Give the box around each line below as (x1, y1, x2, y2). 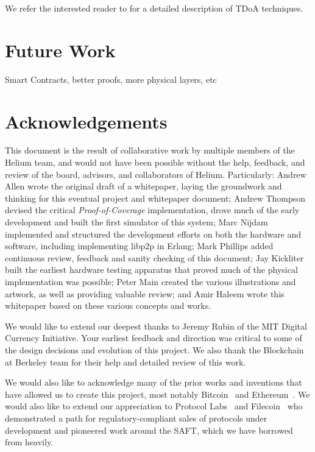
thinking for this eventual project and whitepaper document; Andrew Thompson (5, 191, 306, 204)
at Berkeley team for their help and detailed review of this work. (5, 355, 246, 368)
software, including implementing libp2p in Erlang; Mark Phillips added (5, 239, 274, 252)
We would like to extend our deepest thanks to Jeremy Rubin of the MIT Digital (5, 319, 307, 332)
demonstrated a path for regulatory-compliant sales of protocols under (5, 411, 267, 424)
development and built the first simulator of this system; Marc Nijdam (5, 216, 268, 228)
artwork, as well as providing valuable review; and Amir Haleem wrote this (5, 287, 285, 300)
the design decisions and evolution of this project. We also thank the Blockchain (5, 343, 304, 356)
